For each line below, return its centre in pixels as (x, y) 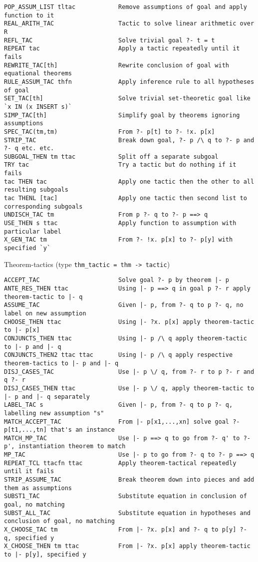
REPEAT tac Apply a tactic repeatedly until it (122, 49)
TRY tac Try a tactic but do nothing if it (120, 165)
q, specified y (29, 538)
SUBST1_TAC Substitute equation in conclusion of (126, 496)
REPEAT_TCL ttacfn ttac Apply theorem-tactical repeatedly (120, 463)
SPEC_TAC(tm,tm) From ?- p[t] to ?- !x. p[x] (110, 132)
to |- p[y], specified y (45, 555)
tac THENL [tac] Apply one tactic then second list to (126, 198)
